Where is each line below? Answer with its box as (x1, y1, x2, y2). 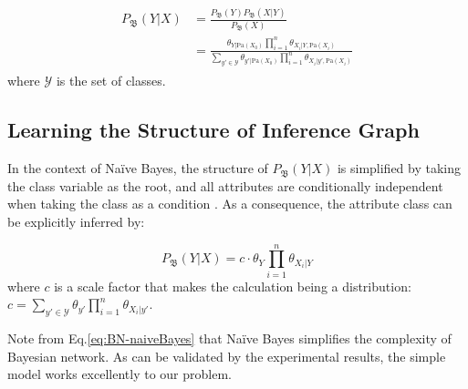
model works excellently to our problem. (7, 364, 232, 384)
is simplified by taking (337, 159, 462, 178)
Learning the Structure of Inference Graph (7, 116, 420, 144)
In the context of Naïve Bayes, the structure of (7, 159, 268, 178)
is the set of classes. (56, 71, 166, 90)
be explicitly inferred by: (7, 211, 145, 230)
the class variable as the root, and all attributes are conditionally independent (7, 176, 443, 195)
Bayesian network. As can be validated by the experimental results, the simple (7, 346, 446, 365)
